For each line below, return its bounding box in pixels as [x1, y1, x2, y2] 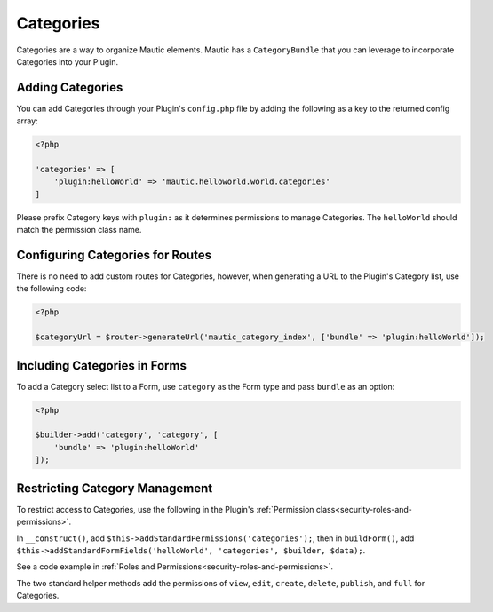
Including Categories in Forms [16, 358, 187, 373]
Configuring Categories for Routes [16, 247, 212, 262]
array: [16, 115, 39, 126]
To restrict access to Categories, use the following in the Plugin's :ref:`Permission [16, 504, 314, 514]
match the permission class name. [16, 225, 142, 235]
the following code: [16, 283, 87, 294]
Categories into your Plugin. [16, 56, 119, 67]
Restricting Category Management [16, 481, 213, 496]
